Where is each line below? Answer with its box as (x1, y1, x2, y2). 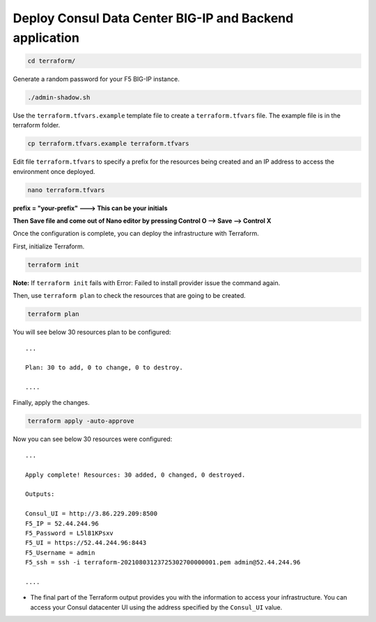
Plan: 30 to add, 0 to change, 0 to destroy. (25, 364, 184, 372)
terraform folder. (13, 121, 61, 129)
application (13, 30, 80, 45)
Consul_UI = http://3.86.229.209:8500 (25, 510, 158, 518)
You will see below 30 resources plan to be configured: (13, 328, 171, 337)
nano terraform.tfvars (27, 186, 105, 194)
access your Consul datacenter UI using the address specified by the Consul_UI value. (30, 603, 283, 612)
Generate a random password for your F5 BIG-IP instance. (13, 74, 180, 83)
